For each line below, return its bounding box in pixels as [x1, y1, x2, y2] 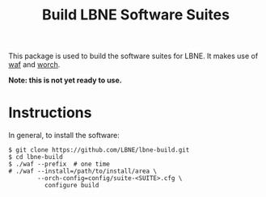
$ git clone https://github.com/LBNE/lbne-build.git [8, 146, 190, 154]
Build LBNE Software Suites [41, 6, 230, 24]
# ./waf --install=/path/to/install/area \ [8, 167, 158, 175]
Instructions [8, 103, 92, 122]
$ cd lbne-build [8, 153, 63, 161]
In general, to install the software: [8, 131, 120, 140]
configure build [44, 182, 99, 190]
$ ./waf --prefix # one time [8, 160, 111, 169]
